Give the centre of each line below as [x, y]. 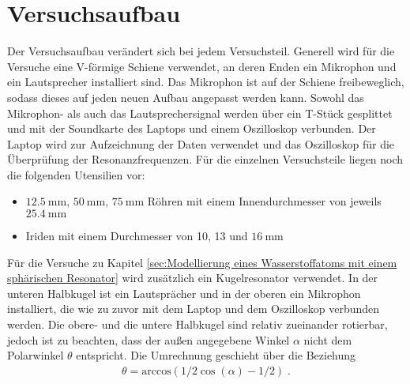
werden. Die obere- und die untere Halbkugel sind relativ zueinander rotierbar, [197, 324]
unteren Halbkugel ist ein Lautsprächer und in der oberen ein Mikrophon [184, 293]
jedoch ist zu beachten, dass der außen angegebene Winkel [149, 339]
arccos [156, 371]
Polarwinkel [36, 355]
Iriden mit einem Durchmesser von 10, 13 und [137, 236]
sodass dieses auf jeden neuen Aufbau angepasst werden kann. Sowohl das [186, 97]
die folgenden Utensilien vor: [76, 174]
